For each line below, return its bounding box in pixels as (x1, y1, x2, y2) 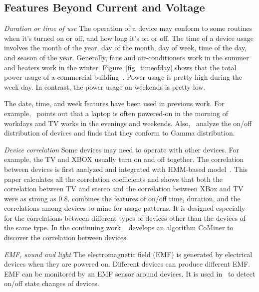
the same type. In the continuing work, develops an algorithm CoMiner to (4, 222, 234, 233)
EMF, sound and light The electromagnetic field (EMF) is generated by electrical (4, 249, 253, 259)
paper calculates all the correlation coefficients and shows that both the (4, 173, 223, 184)
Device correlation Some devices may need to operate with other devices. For (4, 144, 239, 154)
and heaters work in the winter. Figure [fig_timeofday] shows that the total (4, 62, 237, 72)
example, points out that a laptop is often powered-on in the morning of (4, 108, 229, 118)
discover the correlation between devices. (4, 232, 128, 243)
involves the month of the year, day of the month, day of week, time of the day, (4, 42, 247, 53)
